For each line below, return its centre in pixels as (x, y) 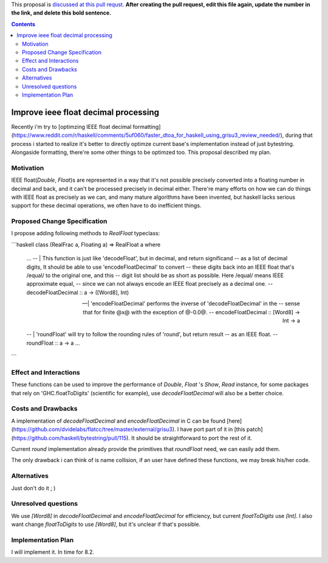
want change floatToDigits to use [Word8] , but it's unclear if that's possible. (106, 524)
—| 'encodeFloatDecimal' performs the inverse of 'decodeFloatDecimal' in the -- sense (191, 303)
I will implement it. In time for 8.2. (53, 552)
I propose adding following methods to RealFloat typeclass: (86, 233)
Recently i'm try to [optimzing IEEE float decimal (71, 126)
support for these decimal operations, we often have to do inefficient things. (106, 206)
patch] (255, 429)
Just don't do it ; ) (33, 488)
